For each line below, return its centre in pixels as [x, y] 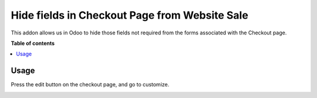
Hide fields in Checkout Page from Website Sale [130, 15]
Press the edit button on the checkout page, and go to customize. [90, 85]
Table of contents [33, 43]
